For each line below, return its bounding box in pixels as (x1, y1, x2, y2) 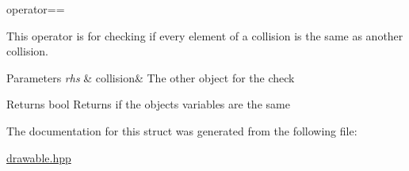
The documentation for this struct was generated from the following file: (6, 122, 357, 139)
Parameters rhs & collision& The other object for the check (6, 69, 295, 85)
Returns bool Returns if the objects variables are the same (6, 96, 290, 112)
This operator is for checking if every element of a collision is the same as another (6, 27, 403, 44)
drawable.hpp (6, 149, 71, 165)
